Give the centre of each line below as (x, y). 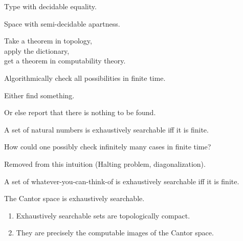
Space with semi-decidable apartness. (62, 23)
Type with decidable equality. (50, 6)
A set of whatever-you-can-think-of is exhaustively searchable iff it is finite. (122, 181)
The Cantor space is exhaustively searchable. (74, 198)
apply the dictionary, (37, 50)
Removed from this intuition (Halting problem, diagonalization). (105, 163)
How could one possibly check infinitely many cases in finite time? (108, 147)
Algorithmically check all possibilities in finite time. (85, 78)
